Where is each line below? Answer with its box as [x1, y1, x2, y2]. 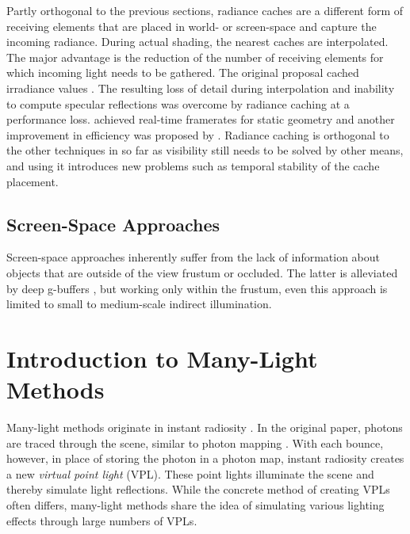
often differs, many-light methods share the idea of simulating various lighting [6, 496, 385, 513]
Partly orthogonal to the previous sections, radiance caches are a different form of [6, 2, 404, 18]
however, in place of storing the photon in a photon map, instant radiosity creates [6, 450, 404, 467]
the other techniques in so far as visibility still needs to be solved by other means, [6, 142, 404, 158]
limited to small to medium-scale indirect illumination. [6, 296, 272, 312]
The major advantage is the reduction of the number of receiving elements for [6, 48, 384, 65]
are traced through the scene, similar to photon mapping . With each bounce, [6, 434, 384, 451]
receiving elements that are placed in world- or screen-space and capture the [6, 17, 377, 34]
